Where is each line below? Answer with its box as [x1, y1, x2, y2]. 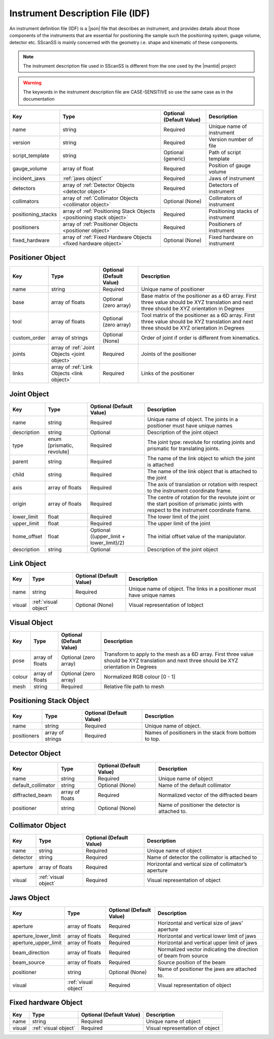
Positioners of [209, 220, 242, 228]
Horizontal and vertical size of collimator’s [147, 861, 247, 868]
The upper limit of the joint [147, 519, 211, 527]
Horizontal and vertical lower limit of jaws [157, 932, 256, 939]
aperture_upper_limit [12, 939, 62, 946]
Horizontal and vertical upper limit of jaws [157, 939, 257, 946]
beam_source [12, 959, 45, 966]
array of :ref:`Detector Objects [62, 181, 135, 188]
